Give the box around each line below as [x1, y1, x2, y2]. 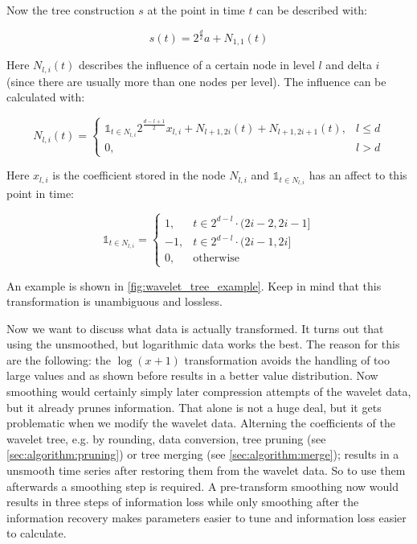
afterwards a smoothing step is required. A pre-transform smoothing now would [6, 477, 399, 494]
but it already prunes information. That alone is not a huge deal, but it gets [6, 398, 382, 415]
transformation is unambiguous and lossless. [6, 293, 223, 310]
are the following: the [6, 351, 111, 368]
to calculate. [6, 525, 67, 542]
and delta [325, 56, 372, 73]
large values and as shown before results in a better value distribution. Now [6, 367, 378, 384]
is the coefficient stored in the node [52, 167, 226, 183]
